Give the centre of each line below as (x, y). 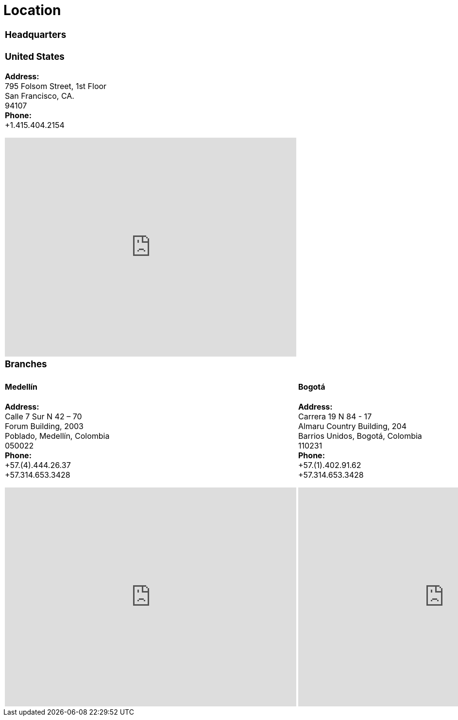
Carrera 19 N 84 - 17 (335, 417)
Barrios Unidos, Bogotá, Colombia (360, 436)
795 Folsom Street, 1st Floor (56, 86)
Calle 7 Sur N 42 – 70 (43, 417)
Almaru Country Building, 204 (353, 426)
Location (32, 10)
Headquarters (36, 35)
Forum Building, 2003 (44, 426)
